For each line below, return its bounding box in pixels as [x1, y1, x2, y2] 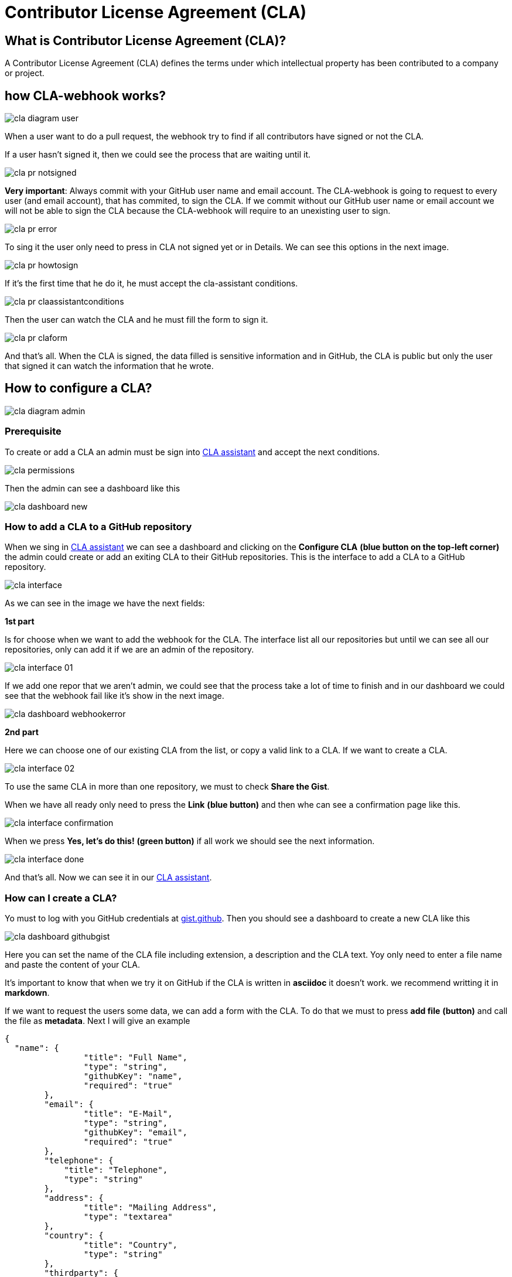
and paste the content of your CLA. [5, 960, 140, 970]
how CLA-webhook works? [5, 88, 166, 103]
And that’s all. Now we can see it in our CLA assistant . [5, 872, 212, 883]
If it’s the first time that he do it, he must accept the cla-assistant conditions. [5, 278, 298, 289]
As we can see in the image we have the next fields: [5, 598, 205, 609]
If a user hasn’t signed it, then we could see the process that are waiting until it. [5, 149, 311, 160]
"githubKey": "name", [83, 1071, 183, 1081]
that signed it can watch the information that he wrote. [5, 361, 214, 371]
